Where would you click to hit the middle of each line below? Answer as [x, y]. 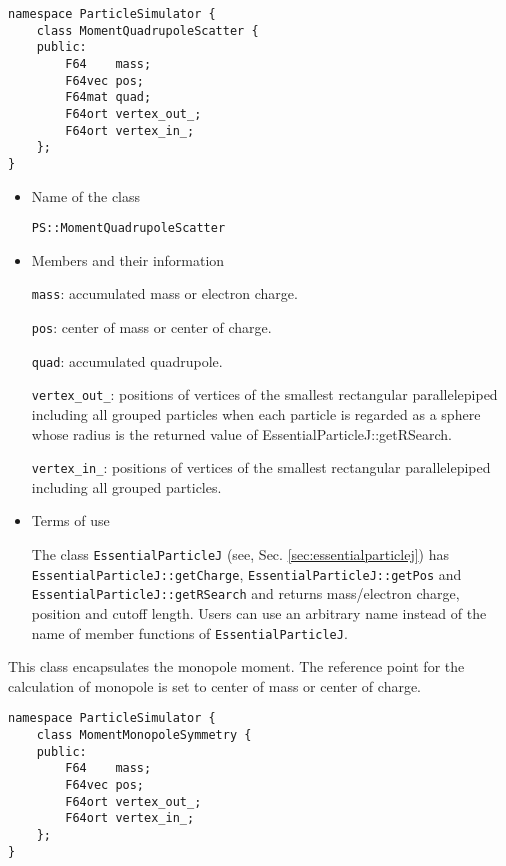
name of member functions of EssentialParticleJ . [189, 632]
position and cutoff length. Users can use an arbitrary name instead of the [259, 613]
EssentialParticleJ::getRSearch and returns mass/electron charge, [245, 593]
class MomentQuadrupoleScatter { [147, 30]
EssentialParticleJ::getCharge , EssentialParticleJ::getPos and [246, 573]
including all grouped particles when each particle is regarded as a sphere [256, 414]
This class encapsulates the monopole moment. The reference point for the [236, 666]
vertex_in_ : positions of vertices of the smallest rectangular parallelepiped [261, 467]
